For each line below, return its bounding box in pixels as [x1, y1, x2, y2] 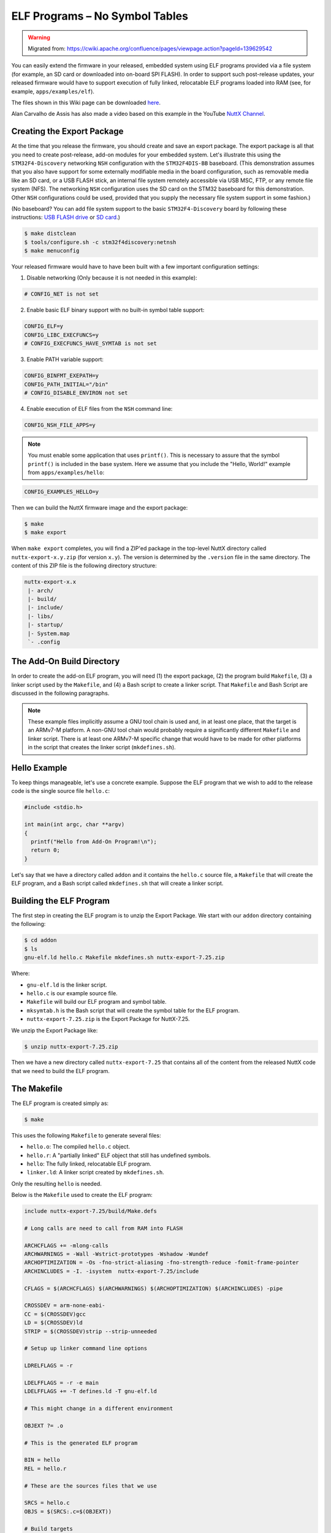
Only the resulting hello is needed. [11, 1180, 102, 1187]
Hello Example [11, 762, 67, 773]
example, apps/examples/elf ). [11, 88, 95, 95]
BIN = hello [24, 1456, 61, 1464]
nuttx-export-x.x [24, 578, 77, 586]
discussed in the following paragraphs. [11, 690, 110, 697]
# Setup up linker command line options [24, 1345, 147, 1352]
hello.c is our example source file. [26, 989, 118, 996]
